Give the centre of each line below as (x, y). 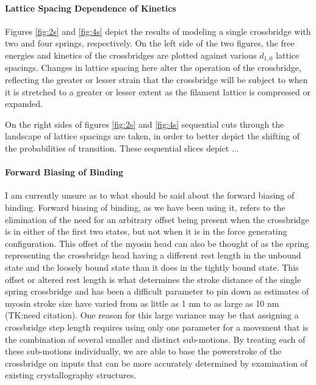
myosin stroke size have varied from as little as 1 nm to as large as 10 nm (142, 303)
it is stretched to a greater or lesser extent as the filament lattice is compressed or (158, 91)
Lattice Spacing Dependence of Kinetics (91, 8)
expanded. (24, 104)
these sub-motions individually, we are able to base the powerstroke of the (143, 351)
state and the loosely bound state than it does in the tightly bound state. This (152, 267)
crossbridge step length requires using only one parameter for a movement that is (157, 327)
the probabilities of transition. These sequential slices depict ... (122, 148)
